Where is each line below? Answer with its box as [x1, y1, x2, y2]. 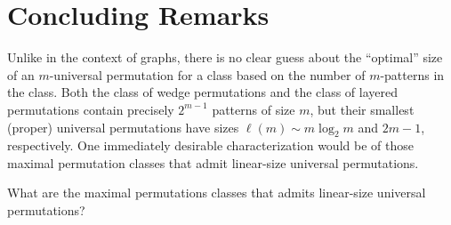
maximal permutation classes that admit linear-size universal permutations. [7, 153, 419, 172]
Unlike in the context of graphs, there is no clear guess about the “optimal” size [7, 48, 443, 67]
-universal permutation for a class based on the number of [49, 65, 366, 84]
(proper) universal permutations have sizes [7, 117, 239, 136]
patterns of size [212, 100, 295, 118]
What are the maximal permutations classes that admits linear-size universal [7, 183, 426, 202]
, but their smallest [310, 100, 415, 118]
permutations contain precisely [7, 100, 174, 118]
